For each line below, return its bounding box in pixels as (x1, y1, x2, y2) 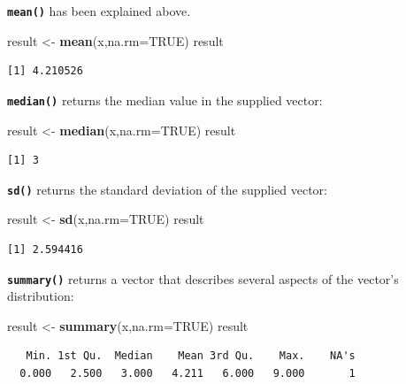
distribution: (7, 287, 74, 305)
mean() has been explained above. (7, 2, 191, 19)
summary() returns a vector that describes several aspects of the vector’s (7, 269, 399, 288)
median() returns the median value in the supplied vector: (7, 90, 323, 109)
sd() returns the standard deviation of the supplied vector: (7, 180, 327, 198)
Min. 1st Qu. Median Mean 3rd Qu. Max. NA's (26, 349, 356, 363)
